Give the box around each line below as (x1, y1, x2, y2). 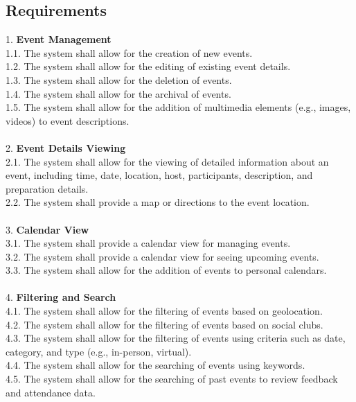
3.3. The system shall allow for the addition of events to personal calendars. (6, 263, 327, 277)
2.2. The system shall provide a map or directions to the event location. (6, 195, 310, 209)
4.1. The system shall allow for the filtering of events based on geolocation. (6, 304, 323, 318)
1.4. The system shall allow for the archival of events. (6, 86, 231, 101)
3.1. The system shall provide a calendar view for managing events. (6, 236, 291, 250)
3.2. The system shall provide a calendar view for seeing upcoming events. (6, 249, 319, 263)
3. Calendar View (6, 222, 89, 236)
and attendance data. (6, 385, 96, 399)
